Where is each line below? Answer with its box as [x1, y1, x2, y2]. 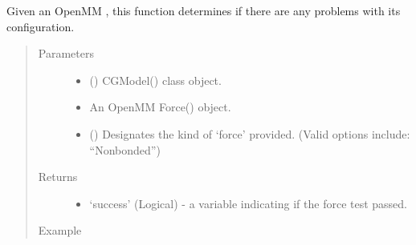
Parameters [38, 45, 94, 62]
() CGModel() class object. [89, 71, 222, 88]
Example [38, 222, 82, 239]
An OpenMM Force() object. [89, 98, 231, 115]
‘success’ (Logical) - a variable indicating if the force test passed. [89, 195, 408, 211]
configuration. [6, 18, 75, 34]
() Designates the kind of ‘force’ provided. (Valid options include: [89, 125, 410, 142]
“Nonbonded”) [89, 141, 161, 158]
